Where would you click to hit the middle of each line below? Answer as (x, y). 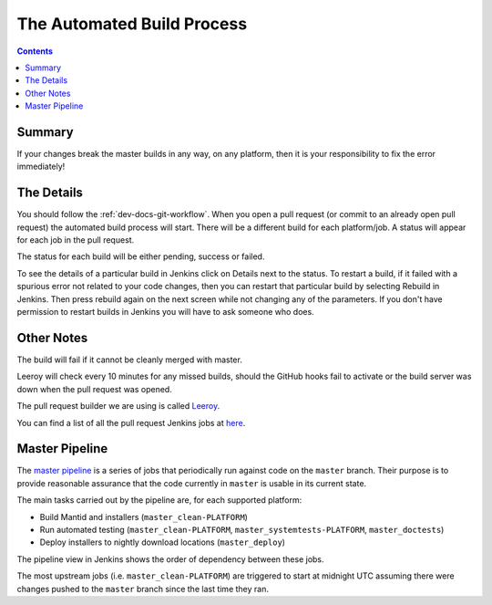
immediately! (41, 167)
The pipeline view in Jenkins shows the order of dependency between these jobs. (170, 559)
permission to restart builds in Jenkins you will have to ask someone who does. (165, 312)
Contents (35, 51)
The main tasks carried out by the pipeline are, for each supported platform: (159, 500)
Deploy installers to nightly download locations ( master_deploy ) (163, 542)
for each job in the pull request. (76, 240)
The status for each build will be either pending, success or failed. (141, 256)
